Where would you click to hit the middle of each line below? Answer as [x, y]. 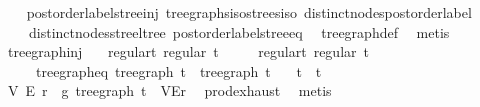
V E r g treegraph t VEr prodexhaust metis [169, 90]
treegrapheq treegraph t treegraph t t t [178, 70]
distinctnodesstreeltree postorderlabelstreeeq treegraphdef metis [239, 31]
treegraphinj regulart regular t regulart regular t [188, 51]
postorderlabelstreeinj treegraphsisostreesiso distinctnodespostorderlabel [249, 12]
